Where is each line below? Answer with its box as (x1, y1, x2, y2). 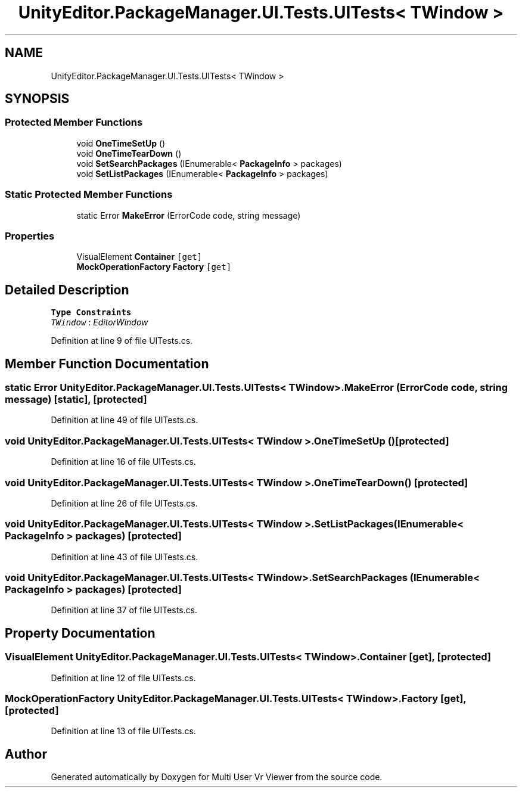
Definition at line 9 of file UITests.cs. (51, 336, 193, 346)
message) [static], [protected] (5, 393, 147, 405)
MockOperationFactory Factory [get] (76, 262, 232, 272)
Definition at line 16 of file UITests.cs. (51, 456, 196, 467)
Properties (5, 229, 55, 242)
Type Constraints (51, 308, 132, 318)
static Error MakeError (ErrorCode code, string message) (76, 210, 301, 220)
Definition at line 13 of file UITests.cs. (51, 726, 196, 737)
